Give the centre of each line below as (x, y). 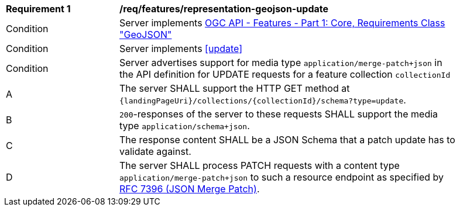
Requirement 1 (38, 9)
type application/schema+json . (185, 126)
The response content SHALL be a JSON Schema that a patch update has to (287, 140)
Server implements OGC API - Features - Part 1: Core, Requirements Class (282, 23)
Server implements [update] (181, 49)
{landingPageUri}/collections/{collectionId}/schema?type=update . (263, 100)
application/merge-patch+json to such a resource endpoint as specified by (282, 177)
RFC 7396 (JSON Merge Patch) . (190, 189)
